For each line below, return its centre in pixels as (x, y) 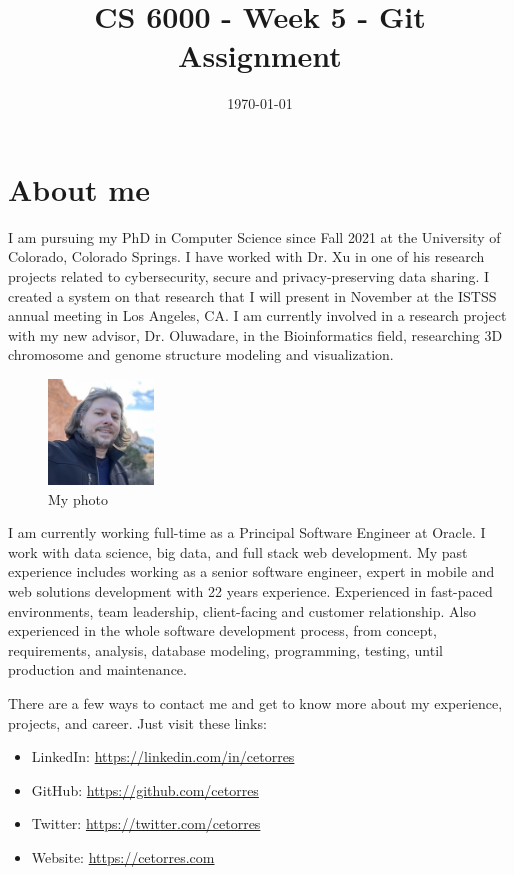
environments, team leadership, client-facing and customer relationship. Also (242, 610)
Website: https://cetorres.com (123, 856)
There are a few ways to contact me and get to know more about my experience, (255, 702)
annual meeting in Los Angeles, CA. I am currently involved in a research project (257, 315)
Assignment (260, 55)
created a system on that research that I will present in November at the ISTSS (252, 295)
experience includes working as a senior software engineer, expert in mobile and (251, 571)
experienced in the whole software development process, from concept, (222, 630)
